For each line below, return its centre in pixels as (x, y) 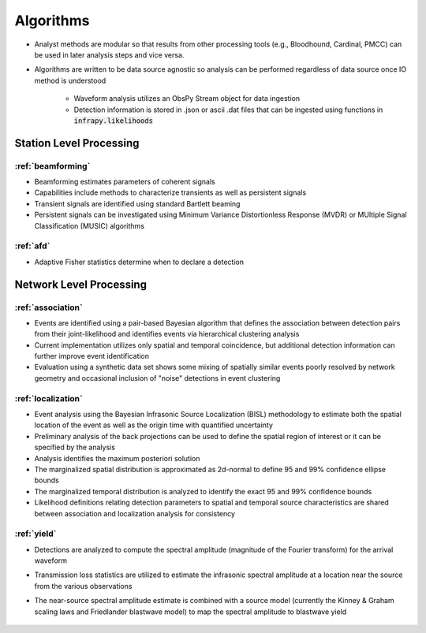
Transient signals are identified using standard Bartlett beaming (137, 203)
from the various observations (83, 586)
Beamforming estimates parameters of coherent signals (125, 182)
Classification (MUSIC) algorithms (90, 225)
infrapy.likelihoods (114, 121)
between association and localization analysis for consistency (135, 513)
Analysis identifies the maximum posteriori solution (117, 458)
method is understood (70, 80)
